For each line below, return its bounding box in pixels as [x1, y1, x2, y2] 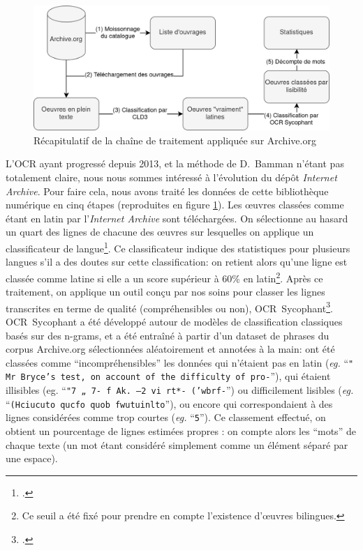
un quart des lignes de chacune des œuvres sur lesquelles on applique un [6, 224, 314, 239]
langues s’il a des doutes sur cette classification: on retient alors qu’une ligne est [6, 254, 348, 269]
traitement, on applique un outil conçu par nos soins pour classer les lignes [6, 284, 325, 299]
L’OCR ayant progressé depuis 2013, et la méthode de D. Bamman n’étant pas [6, 156, 344, 171]
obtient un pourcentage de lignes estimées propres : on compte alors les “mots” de [6, 424, 356, 438]
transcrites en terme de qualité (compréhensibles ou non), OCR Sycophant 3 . [6, 298, 333, 315]
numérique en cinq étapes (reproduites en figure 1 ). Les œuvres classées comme [6, 197, 344, 212]
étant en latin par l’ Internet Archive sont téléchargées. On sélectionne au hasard [6, 211, 348, 225]
